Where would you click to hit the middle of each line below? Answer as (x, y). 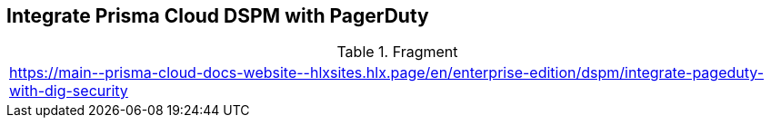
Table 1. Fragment (397, 52)
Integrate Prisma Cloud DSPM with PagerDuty (218, 16)
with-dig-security (69, 91)
